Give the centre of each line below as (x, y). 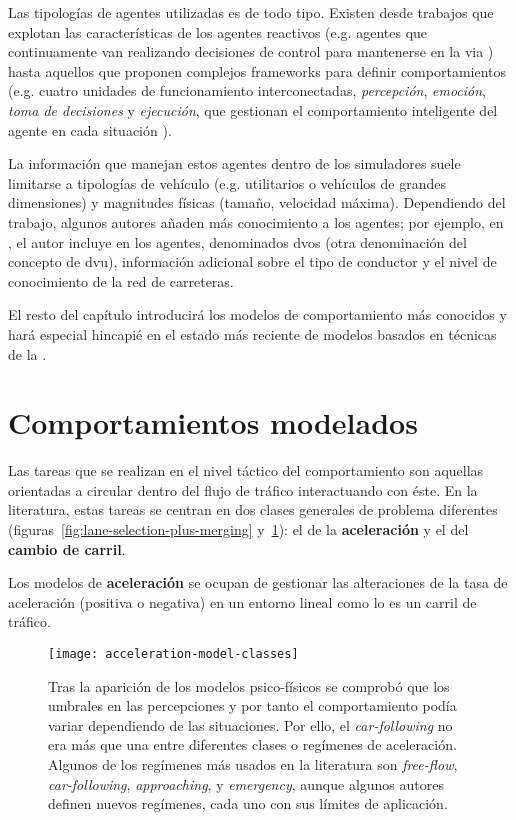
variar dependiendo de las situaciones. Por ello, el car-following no (250, 724)
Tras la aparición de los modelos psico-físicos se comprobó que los (249, 685)
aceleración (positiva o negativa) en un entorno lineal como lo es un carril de (242, 601)
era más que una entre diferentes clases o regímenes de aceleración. (252, 744)
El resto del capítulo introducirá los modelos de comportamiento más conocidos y (257, 314)
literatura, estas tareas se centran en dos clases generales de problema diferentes (253, 509)
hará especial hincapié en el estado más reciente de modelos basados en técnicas (252, 333)
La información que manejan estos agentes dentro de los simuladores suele (234, 163)
